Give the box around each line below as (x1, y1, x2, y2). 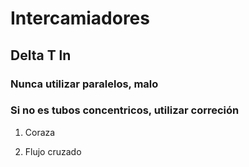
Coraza (24, 126, 56, 138)
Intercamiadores (10, 7, 150, 30)
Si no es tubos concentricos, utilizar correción (10, 103, 240, 117)
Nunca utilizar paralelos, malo (10, 77, 159, 91)
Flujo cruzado (24, 145, 82, 157)
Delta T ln (10, 47, 72, 64)
